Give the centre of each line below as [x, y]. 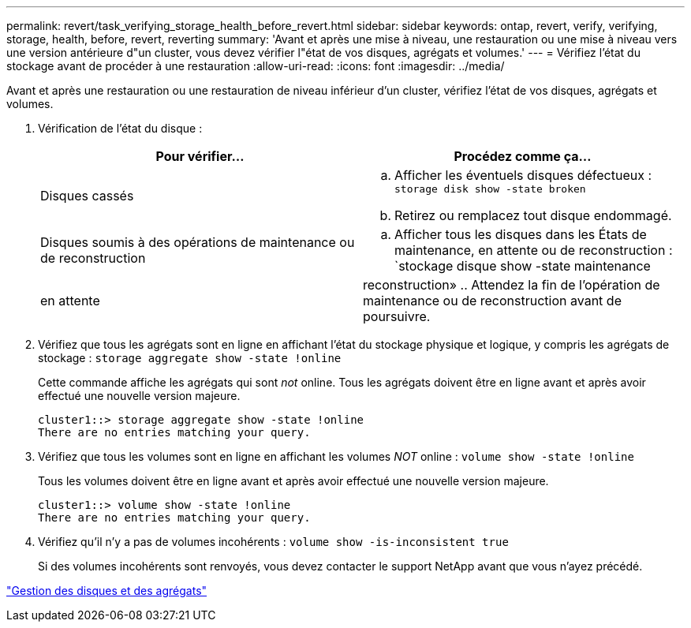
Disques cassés [87, 195]
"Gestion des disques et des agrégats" [107, 591]
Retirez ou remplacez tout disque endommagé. [533, 215]
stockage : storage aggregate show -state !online [190, 358]
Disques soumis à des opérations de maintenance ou [198, 242]
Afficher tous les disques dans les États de [521, 234]
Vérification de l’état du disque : [120, 128]
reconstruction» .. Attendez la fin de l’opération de [512, 285]
